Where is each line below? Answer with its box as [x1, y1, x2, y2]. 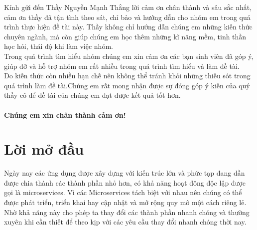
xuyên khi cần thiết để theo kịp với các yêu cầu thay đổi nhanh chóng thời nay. [4, 217, 247, 227]
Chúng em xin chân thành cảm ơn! [4, 109, 126, 120]
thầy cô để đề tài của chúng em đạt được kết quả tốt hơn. [4, 90, 181, 100]
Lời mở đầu [4, 139, 84, 159]
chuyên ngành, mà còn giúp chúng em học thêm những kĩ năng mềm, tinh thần [4, 31, 247, 41]
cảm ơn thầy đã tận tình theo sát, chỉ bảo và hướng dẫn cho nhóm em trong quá [4, 11, 251, 22]
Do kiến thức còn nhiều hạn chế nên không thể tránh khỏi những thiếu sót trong [4, 70, 251, 81]
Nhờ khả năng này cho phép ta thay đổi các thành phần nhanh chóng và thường [4, 207, 250, 217]
